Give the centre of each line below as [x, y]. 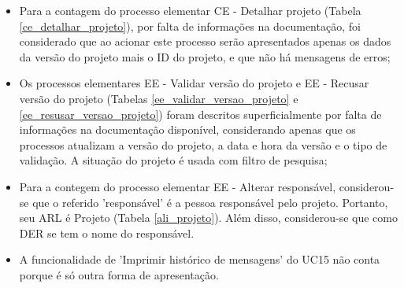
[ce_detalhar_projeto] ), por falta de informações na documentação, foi [190, 26]
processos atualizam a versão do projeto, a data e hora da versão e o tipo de [203, 144]
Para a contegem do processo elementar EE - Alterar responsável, [178, 186]
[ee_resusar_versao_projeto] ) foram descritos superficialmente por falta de [200, 114]
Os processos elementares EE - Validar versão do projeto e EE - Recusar [194, 83]
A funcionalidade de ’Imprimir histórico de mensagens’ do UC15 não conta [200, 259]
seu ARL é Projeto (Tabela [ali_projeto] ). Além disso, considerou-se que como [208, 218]
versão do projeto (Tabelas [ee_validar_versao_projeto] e [159, 98]
